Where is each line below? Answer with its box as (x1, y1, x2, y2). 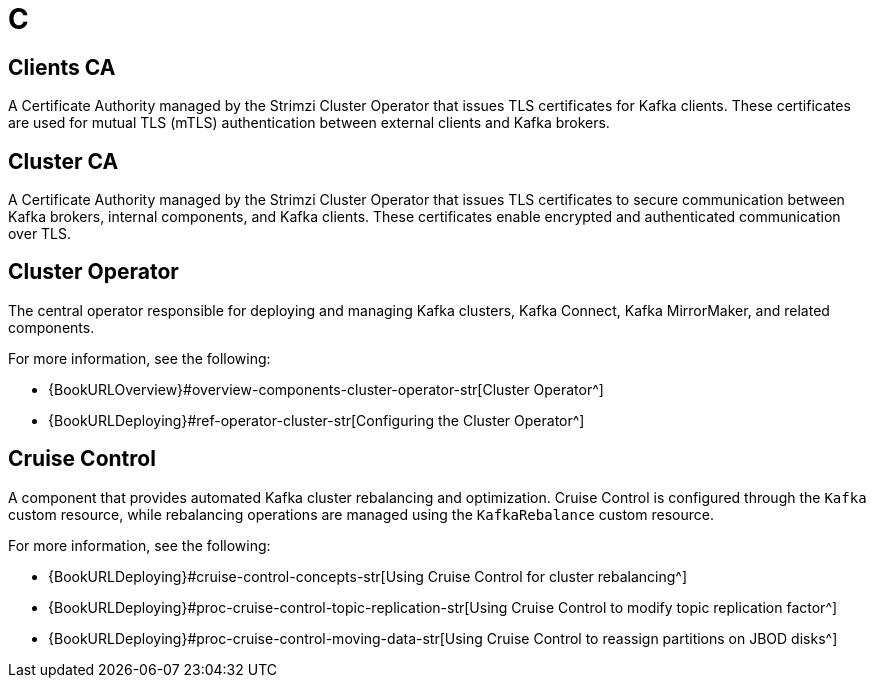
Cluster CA (8, 148, 119, 174)
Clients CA (8, 54, 116, 80)
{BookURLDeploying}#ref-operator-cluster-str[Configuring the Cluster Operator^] (48, 411, 585, 429)
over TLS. (8, 225, 72, 243)
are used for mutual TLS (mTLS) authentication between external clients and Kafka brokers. (8, 114, 610, 132)
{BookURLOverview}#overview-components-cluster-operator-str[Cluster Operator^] (48, 380, 604, 398)
